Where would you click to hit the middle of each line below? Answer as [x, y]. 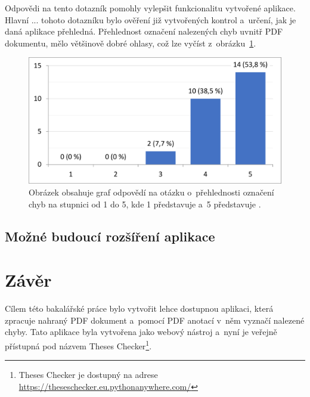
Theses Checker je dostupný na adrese [88, 375]
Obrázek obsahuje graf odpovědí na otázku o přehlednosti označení [151, 192]
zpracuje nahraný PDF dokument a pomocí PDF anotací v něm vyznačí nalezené [155, 320]
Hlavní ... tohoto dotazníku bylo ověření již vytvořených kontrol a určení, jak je [151, 19]
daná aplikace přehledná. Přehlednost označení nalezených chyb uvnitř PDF [144, 31]
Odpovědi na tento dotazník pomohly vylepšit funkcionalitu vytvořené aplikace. [150, 8]
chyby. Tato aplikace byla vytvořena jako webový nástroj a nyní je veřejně [141, 332]
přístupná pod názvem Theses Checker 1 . [78, 345]
